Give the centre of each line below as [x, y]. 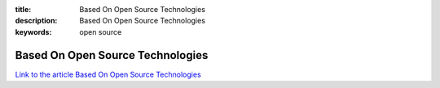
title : [23, 9]
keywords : [33, 31]
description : [36, 21]
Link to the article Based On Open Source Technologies [108, 74]
